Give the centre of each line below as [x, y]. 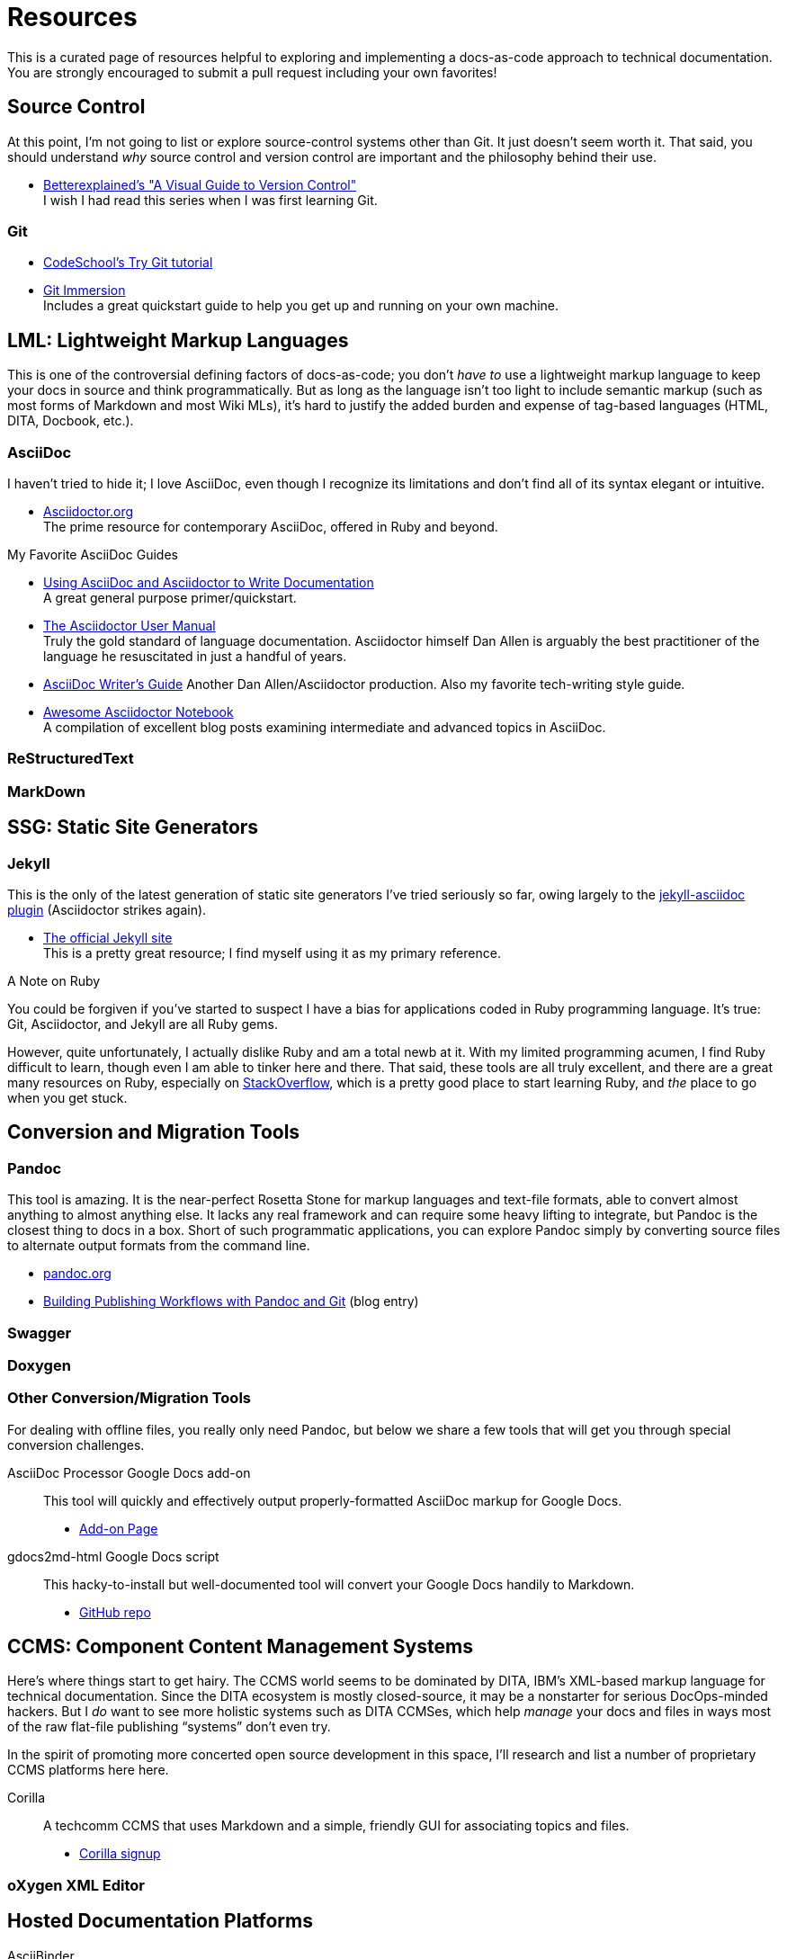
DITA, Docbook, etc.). [71, 421]
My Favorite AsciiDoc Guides [93, 554]
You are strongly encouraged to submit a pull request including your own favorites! [252, 72]
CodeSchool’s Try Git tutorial [128, 263]
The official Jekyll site [108, 937]
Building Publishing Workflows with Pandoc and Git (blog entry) [231, 1302]
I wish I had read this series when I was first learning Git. [210, 200]
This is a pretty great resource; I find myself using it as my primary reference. [272, 953]
